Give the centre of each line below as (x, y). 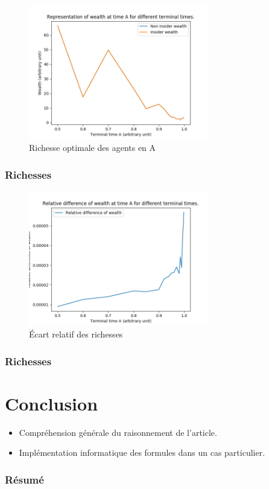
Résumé (24, 479)
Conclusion (52, 403)
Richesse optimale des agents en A (93, 148)
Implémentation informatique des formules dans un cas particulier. (142, 452)
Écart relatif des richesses (76, 334)
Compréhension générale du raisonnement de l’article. (118, 432)
